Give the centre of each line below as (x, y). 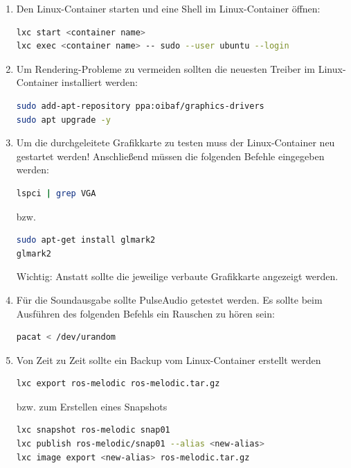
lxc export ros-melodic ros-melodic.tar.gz (118, 384)
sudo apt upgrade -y (63, 120)
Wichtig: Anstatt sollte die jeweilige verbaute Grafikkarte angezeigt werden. (177, 276)
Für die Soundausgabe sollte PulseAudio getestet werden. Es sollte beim (169, 299)
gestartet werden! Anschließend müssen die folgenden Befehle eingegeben (170, 156)
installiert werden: (100, 82)
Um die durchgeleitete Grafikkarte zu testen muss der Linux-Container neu (175, 142)
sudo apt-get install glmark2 (86, 240)
